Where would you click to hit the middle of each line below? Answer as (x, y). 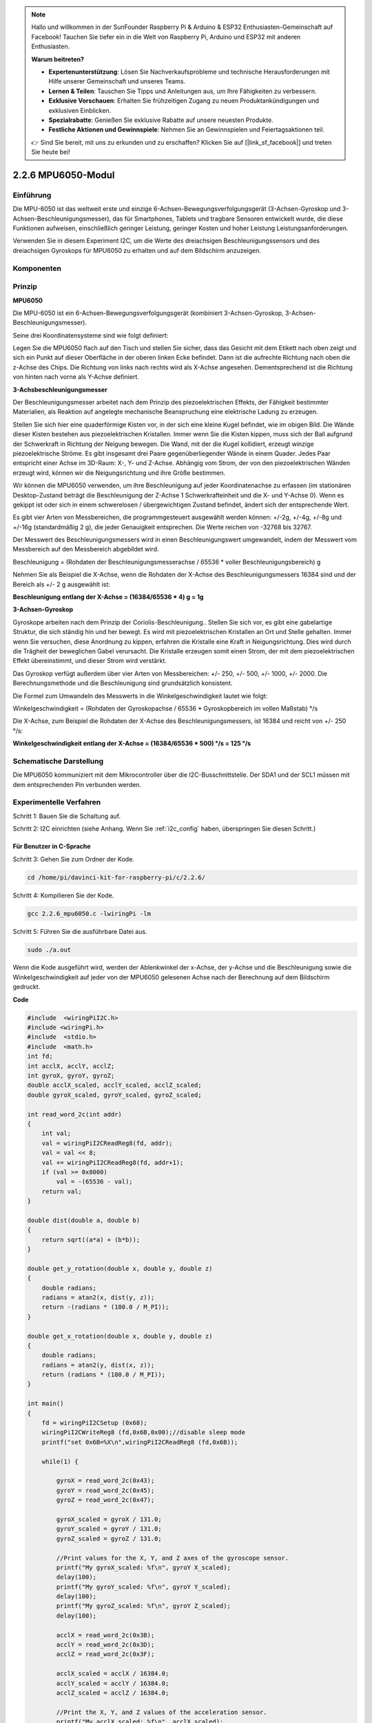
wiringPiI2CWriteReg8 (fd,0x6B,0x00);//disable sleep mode (144, 1433)
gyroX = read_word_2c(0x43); (105, 1481)
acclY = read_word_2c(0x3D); (105, 1645)
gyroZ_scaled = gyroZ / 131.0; (109, 1538)
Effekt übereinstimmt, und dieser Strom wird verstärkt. (90, 661)
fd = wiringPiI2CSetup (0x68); (94, 1423)
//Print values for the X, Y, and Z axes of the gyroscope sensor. (173, 1558)
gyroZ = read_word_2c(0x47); (105, 1500)
